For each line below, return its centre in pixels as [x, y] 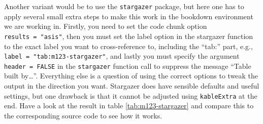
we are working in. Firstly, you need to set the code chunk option [106, 26]
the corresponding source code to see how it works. [83, 115]
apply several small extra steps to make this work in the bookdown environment [129, 16]
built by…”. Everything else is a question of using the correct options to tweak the [131, 76]
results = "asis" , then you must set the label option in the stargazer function [129, 36]
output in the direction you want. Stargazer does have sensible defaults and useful [132, 86]
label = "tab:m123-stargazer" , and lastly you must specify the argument [122, 56]
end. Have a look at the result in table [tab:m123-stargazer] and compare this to [129, 106]
